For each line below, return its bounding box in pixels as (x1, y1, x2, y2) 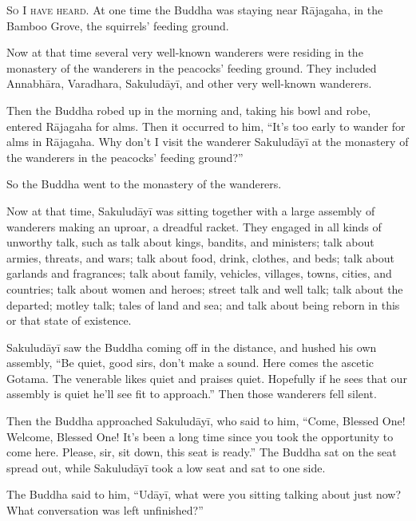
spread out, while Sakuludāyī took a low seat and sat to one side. (6, 459, 326, 476)
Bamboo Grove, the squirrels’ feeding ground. (6, 17, 229, 34)
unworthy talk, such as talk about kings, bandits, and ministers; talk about (6, 234, 374, 251)
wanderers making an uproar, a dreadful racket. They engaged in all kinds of (6, 218, 382, 235)
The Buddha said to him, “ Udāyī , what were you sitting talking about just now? (6, 486, 402, 503)
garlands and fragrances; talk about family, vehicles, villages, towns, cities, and (6, 265, 392, 282)
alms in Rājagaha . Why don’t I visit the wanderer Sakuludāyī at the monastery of (6, 133, 409, 150)
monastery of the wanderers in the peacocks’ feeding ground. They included (6, 59, 377, 76)
